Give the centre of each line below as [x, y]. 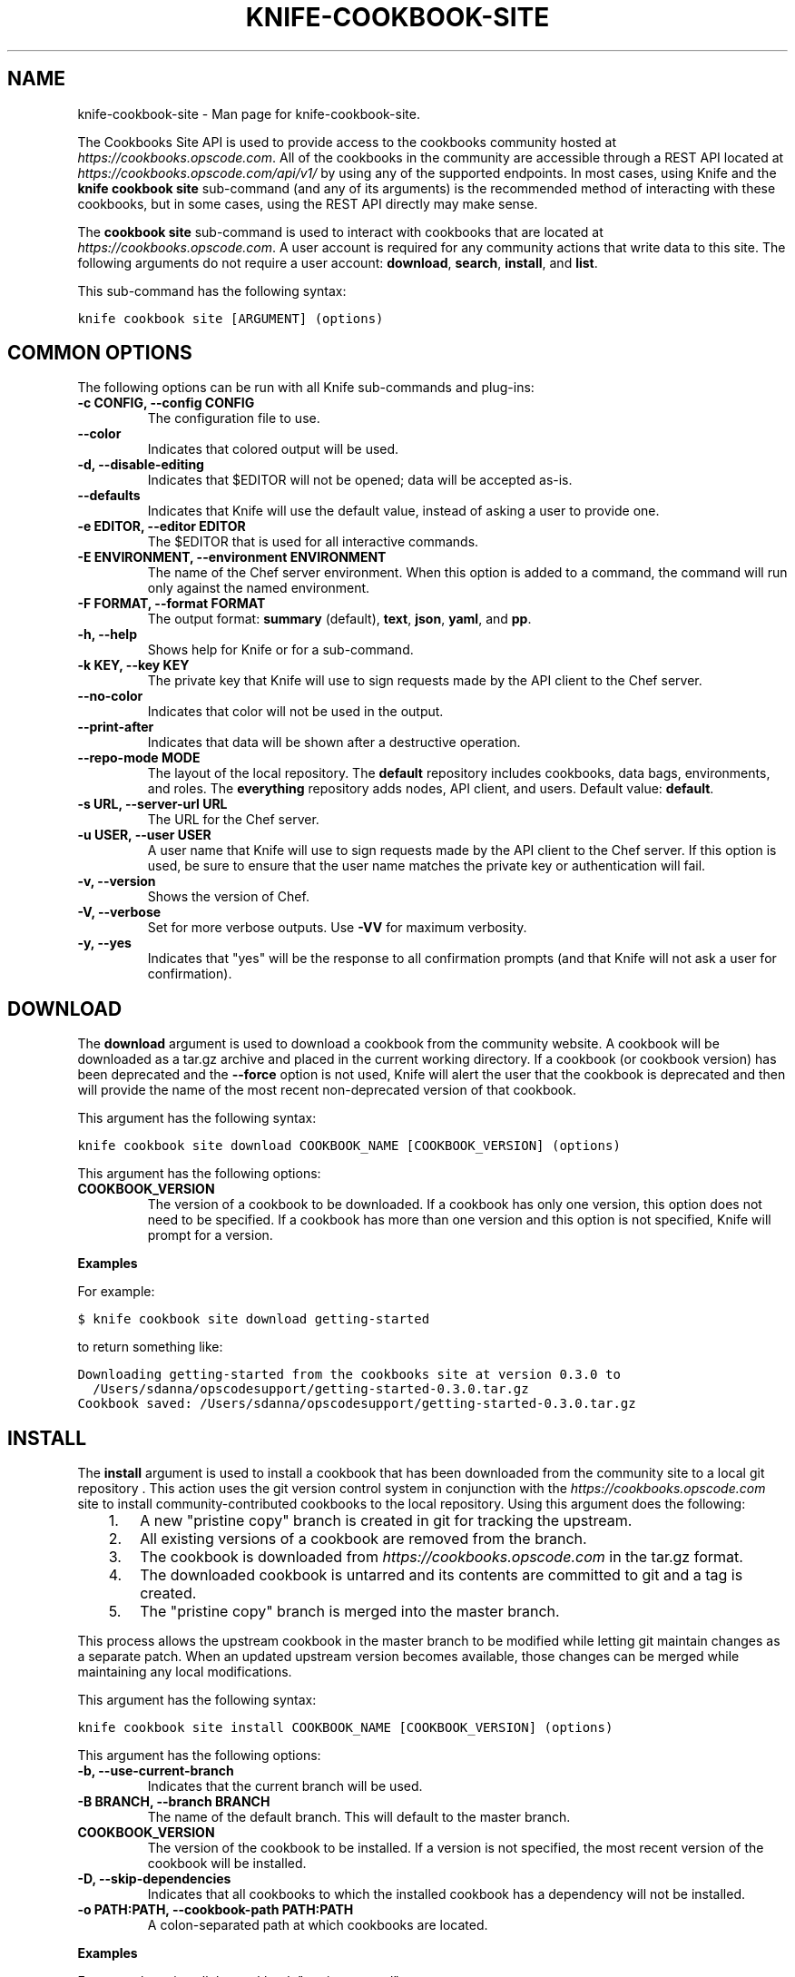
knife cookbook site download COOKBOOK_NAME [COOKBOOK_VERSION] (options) [349, 1146]
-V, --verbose [119, 912]
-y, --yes [104, 943]
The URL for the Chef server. [233, 820]
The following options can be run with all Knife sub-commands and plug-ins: [306, 388]
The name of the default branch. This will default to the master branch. [359, 1817]
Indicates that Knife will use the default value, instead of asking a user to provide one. [403, 511]
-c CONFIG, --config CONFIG [166, 403]
